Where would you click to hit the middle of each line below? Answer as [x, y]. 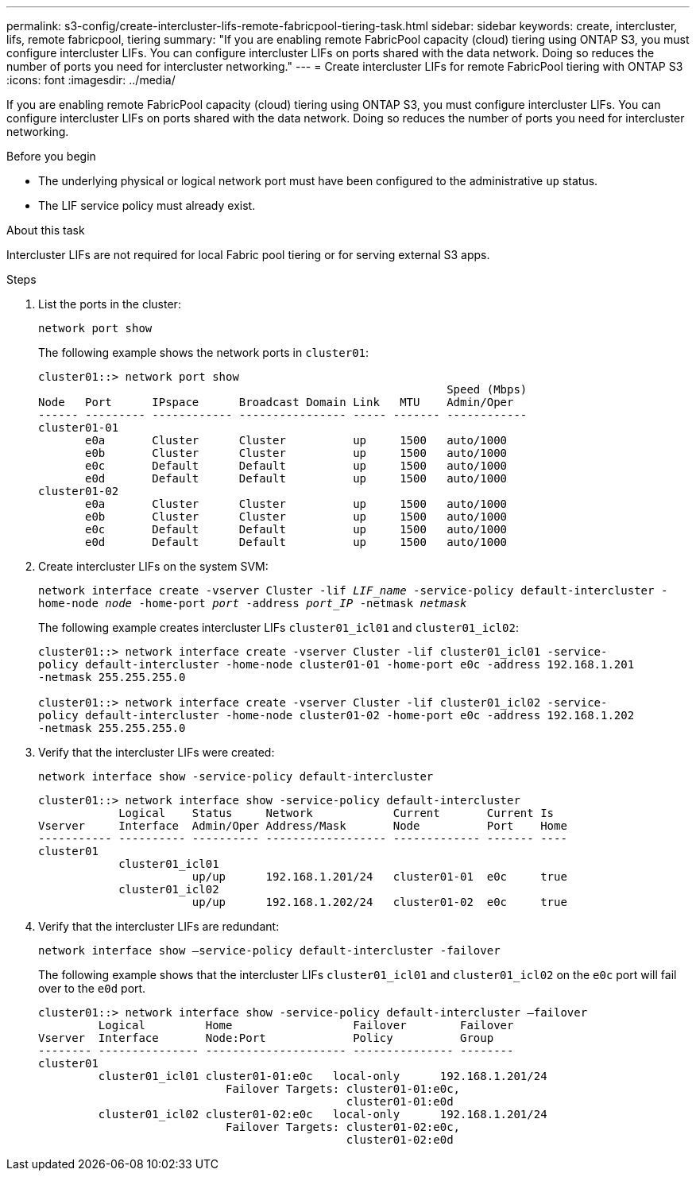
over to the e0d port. [92, 988]
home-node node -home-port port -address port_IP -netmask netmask [253, 603]
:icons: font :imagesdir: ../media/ [91, 80]
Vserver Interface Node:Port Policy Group [266, 1038]
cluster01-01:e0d [400, 1102]
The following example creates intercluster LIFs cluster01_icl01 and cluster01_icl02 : [278, 627]
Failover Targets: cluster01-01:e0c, [343, 1089]
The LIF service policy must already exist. [147, 205]
